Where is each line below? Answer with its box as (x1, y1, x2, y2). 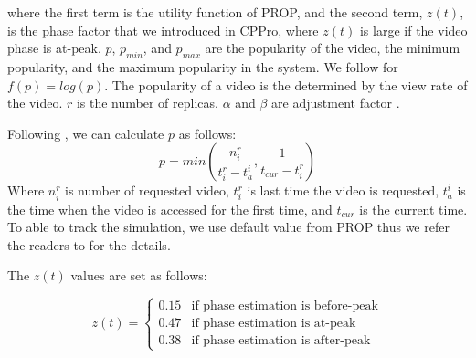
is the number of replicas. (76, 93, 218, 112)
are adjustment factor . (271, 93, 400, 112)
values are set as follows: (70, 266, 207, 285)
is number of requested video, (65, 181, 229, 200)
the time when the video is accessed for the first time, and (7, 199, 333, 218)
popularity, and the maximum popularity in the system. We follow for (7, 57, 398, 76)
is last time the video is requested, (247, 181, 439, 200)
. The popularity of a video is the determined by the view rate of (104, 75, 468, 94)
